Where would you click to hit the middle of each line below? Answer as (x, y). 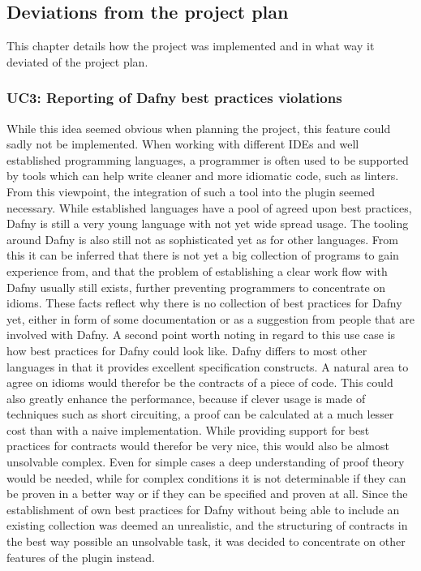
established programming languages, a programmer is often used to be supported (208, 159)
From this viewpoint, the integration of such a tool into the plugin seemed (191, 191)
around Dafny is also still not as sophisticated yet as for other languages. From (202, 239)
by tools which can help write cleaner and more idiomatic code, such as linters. (203, 176)
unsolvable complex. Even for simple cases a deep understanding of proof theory (206, 462)
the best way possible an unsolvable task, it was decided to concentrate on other (206, 541)
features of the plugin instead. (81, 557)
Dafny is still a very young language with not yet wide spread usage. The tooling (208, 223)
